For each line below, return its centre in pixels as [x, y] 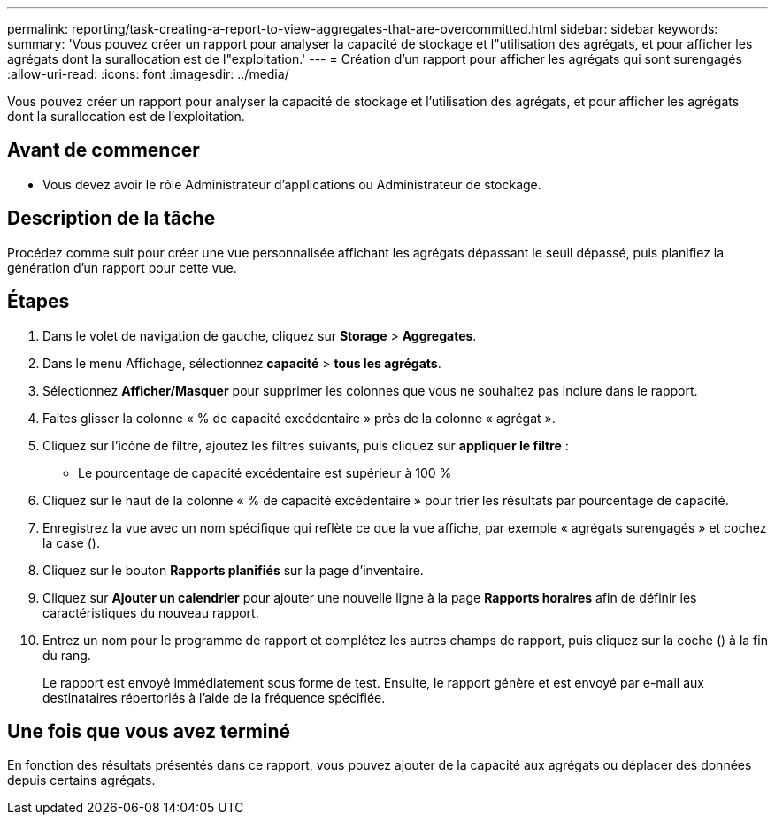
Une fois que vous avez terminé [149, 731]
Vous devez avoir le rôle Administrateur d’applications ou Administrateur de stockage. [292, 184]
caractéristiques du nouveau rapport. [151, 612]
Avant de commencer [104, 150]
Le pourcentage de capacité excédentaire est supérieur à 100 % [265, 472]
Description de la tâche [111, 219]
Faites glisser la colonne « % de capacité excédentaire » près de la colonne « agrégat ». [299, 418]
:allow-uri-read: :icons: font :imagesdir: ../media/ [148, 74]
